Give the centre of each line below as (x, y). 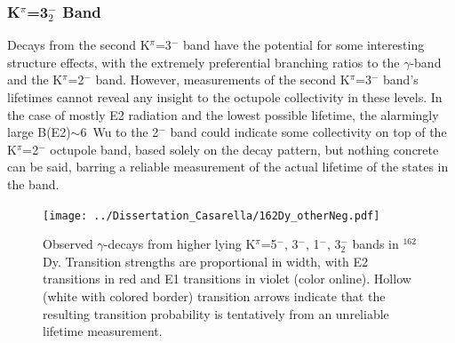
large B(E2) (39, 132)
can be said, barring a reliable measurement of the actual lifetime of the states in (228, 167)
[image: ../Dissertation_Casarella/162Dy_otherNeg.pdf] (212, 215)
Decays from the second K (79, 45)
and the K (35, 80)
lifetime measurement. (103, 331)
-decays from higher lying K (180, 244)
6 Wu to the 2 (120, 132)
